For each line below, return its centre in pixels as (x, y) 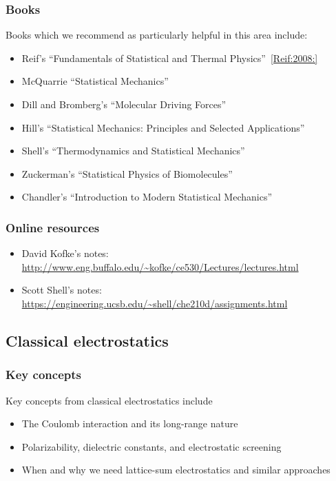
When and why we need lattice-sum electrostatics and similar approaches (176, 470)
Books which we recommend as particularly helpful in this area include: (157, 35)
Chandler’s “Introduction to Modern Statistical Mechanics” (147, 197)
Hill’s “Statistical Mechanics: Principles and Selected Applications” (163, 127)
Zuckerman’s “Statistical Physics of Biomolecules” (127, 173)
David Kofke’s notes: (65, 253)
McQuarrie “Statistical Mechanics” (95, 81)
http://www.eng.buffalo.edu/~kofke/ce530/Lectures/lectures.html (160, 266)
